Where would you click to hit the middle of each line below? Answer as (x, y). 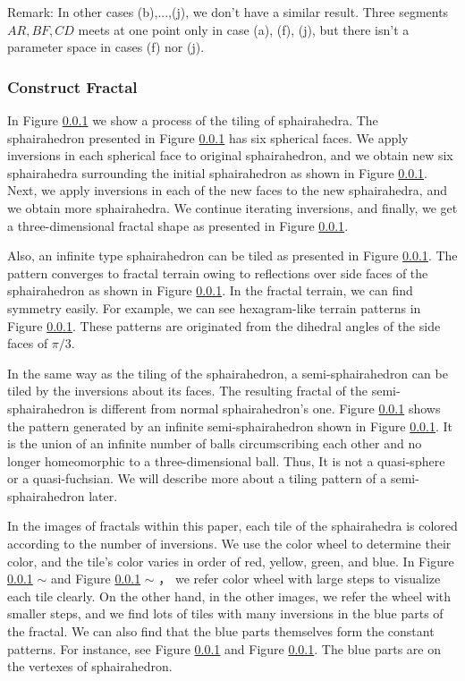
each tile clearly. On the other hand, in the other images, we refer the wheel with (229, 596)
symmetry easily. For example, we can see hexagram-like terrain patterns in (214, 307)
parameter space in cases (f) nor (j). (106, 47)
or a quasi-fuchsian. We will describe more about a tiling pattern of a (197, 478)
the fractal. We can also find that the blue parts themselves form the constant (221, 631)
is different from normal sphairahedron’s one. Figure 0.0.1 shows (265, 408)
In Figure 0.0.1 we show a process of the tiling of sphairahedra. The (193, 120)
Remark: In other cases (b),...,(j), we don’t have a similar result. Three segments (228, 12)
